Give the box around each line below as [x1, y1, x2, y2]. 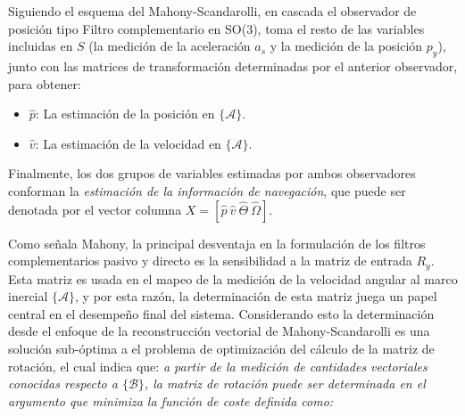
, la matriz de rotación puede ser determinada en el [144, 374, 426, 393]
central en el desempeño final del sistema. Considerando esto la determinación [8, 304, 435, 322]
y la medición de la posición [270, 37, 423, 55]
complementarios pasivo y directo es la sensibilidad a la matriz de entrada [8, 251, 412, 270]
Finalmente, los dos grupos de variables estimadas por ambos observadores [8, 164, 416, 183]
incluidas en [8, 37, 73, 55]
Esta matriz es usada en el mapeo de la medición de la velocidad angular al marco [8, 269, 458, 288]
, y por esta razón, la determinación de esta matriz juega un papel [75, 287, 437, 306]
